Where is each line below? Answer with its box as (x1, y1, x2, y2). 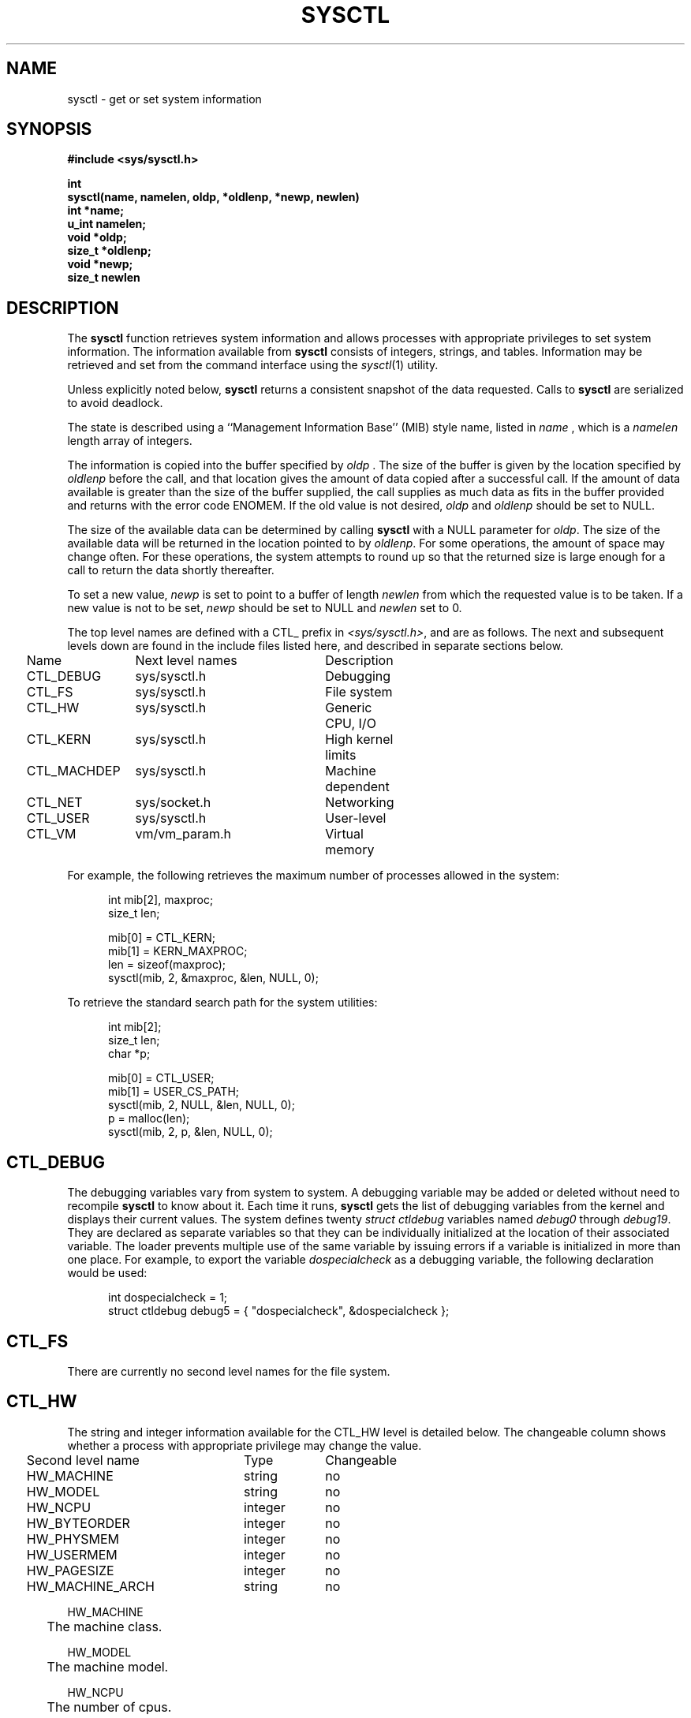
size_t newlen (67, 271, 140, 285)
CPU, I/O (325, 715, 376, 732)
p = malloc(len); (108, 1111, 190, 1126)
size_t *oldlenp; (67, 244, 151, 258)
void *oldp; (67, 230, 127, 245)
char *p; (108, 1047, 151, 1061)
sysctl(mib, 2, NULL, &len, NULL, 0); (108, 1098, 295, 1112)
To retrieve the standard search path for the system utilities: (67, 995, 378, 1010)
